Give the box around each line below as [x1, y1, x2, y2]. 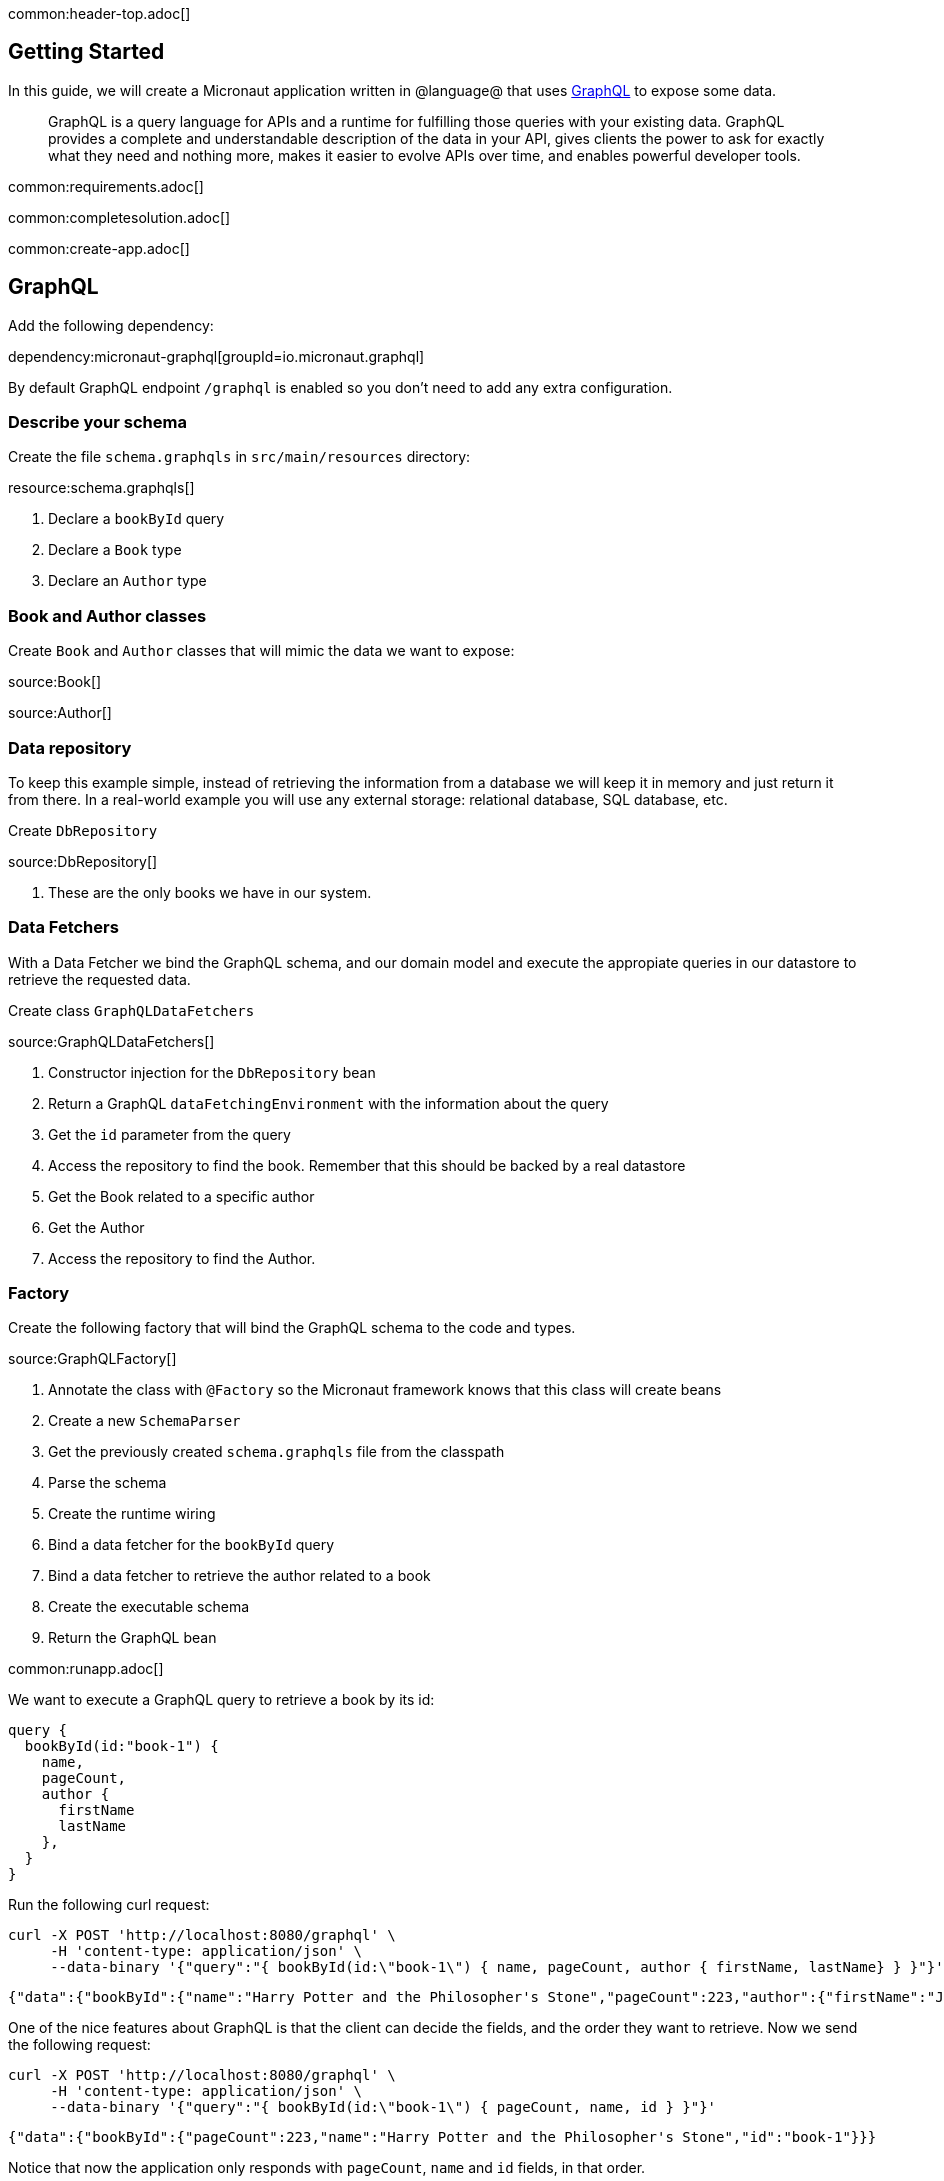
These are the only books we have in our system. [48, 883, 372, 901]
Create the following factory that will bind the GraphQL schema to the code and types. [8, 1319, 576, 1337]
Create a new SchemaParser [48, 1412, 241, 1430]
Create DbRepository [8, 821, 158, 839]
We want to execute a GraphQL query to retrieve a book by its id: [8, 1691, 435, 1709]
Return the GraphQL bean [48, 1629, 217, 1647]
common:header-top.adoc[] [8, 5, 191, 22]
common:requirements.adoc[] [8, 177, 204, 195]
